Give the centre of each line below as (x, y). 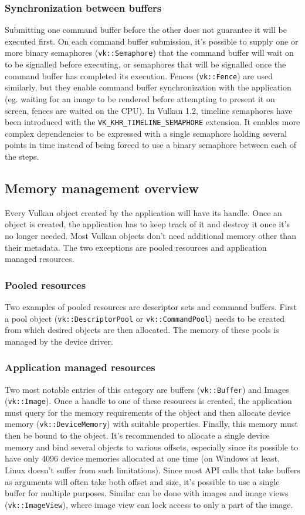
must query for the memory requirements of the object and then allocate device (148, 412)
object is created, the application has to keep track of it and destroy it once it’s (148, 224)
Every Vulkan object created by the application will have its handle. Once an (143, 212)
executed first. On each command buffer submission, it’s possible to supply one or (152, 41)
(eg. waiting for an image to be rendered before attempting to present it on (140, 98)
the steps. (22, 156)
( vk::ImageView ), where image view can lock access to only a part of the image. (149, 504)
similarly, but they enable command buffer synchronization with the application (148, 87)
